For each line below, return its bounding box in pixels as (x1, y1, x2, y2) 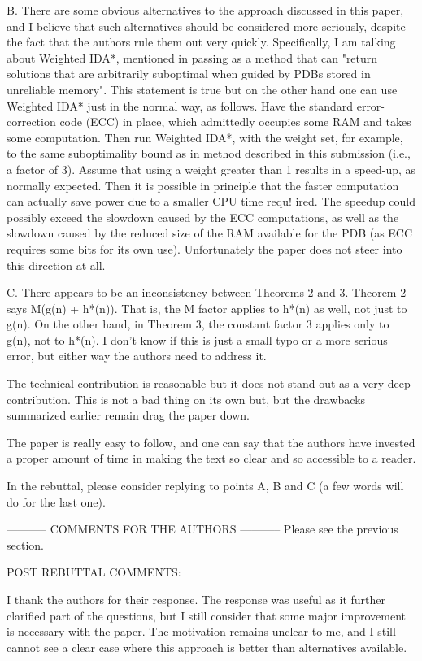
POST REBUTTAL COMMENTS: (7, 563, 181, 581)
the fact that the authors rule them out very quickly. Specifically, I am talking (7, 33, 396, 50)
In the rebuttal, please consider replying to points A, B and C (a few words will (7, 477, 404, 494)
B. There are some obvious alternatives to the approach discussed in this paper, (7, 2, 404, 18)
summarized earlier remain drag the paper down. (7, 407, 250, 424)
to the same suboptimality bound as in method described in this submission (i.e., (7, 145, 411, 162)
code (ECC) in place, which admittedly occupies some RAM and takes (59, 113, 411, 130)
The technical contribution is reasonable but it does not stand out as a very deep (7, 375, 411, 392)
